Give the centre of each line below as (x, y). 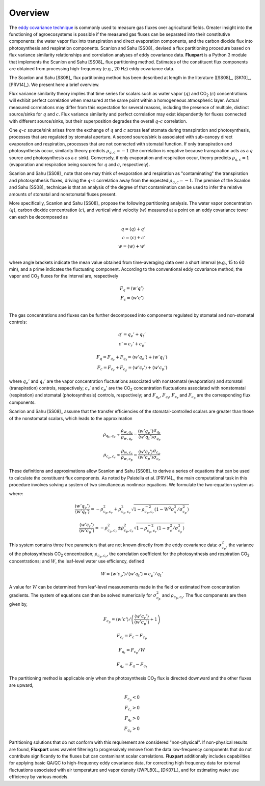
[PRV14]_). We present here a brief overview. (54, 84)
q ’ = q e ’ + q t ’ (132, 335)
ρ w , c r (127, 452)
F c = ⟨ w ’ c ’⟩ (132, 299)
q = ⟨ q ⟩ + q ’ (133, 229)
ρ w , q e (127, 431)
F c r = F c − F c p (132, 637)
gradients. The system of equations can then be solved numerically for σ (83, 595)
